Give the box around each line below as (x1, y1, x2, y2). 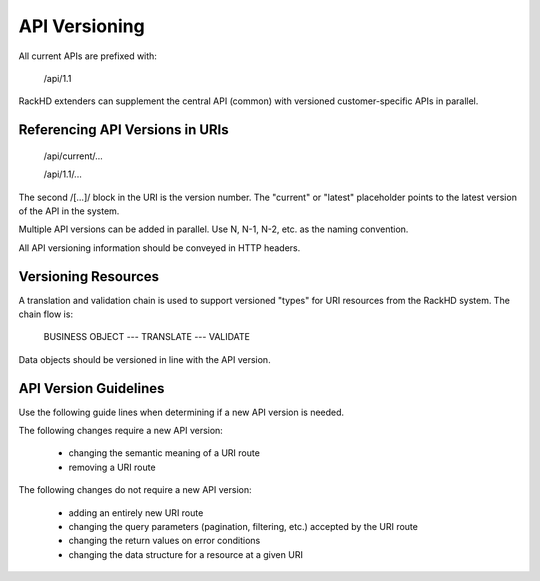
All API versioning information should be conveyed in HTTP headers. (18, 241, 301, 254)
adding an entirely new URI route (68, 506, 204, 519)
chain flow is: (18, 308, 74, 320)
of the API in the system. (18, 205, 120, 217)
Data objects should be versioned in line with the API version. (18, 353, 271, 365)
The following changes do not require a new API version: (18, 484, 252, 496)
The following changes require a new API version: (18, 425, 224, 437)
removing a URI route (68, 461, 156, 473)
